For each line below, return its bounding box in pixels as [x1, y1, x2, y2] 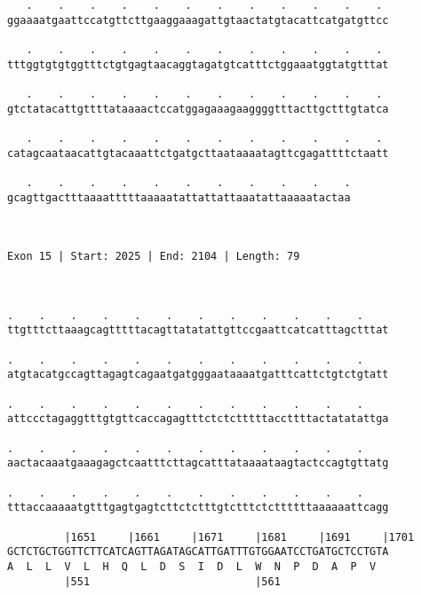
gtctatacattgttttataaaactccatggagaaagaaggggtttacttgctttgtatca [7, 102, 389, 115]
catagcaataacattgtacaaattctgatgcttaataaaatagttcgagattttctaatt [7, 146, 389, 160]
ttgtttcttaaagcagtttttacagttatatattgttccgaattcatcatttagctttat [7, 324, 389, 337]
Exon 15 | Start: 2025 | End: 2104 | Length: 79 [7, 250, 300, 263]
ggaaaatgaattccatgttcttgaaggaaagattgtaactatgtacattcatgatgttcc [7, 13, 389, 27]
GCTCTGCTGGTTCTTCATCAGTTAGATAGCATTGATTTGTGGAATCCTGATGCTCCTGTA [7, 545, 389, 559]
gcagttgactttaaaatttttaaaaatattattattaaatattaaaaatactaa [7, 191, 351, 204]
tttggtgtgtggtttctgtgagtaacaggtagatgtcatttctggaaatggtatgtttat [7, 58, 389, 71]
